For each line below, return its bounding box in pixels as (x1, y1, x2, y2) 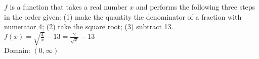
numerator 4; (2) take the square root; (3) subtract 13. (4, 21, 174, 32)
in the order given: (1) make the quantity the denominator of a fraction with (4, 11, 242, 22)
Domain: (4, 45, 30, 55)
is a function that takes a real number (10, 2, 127, 12)
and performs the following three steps (136, 2, 255, 12)
